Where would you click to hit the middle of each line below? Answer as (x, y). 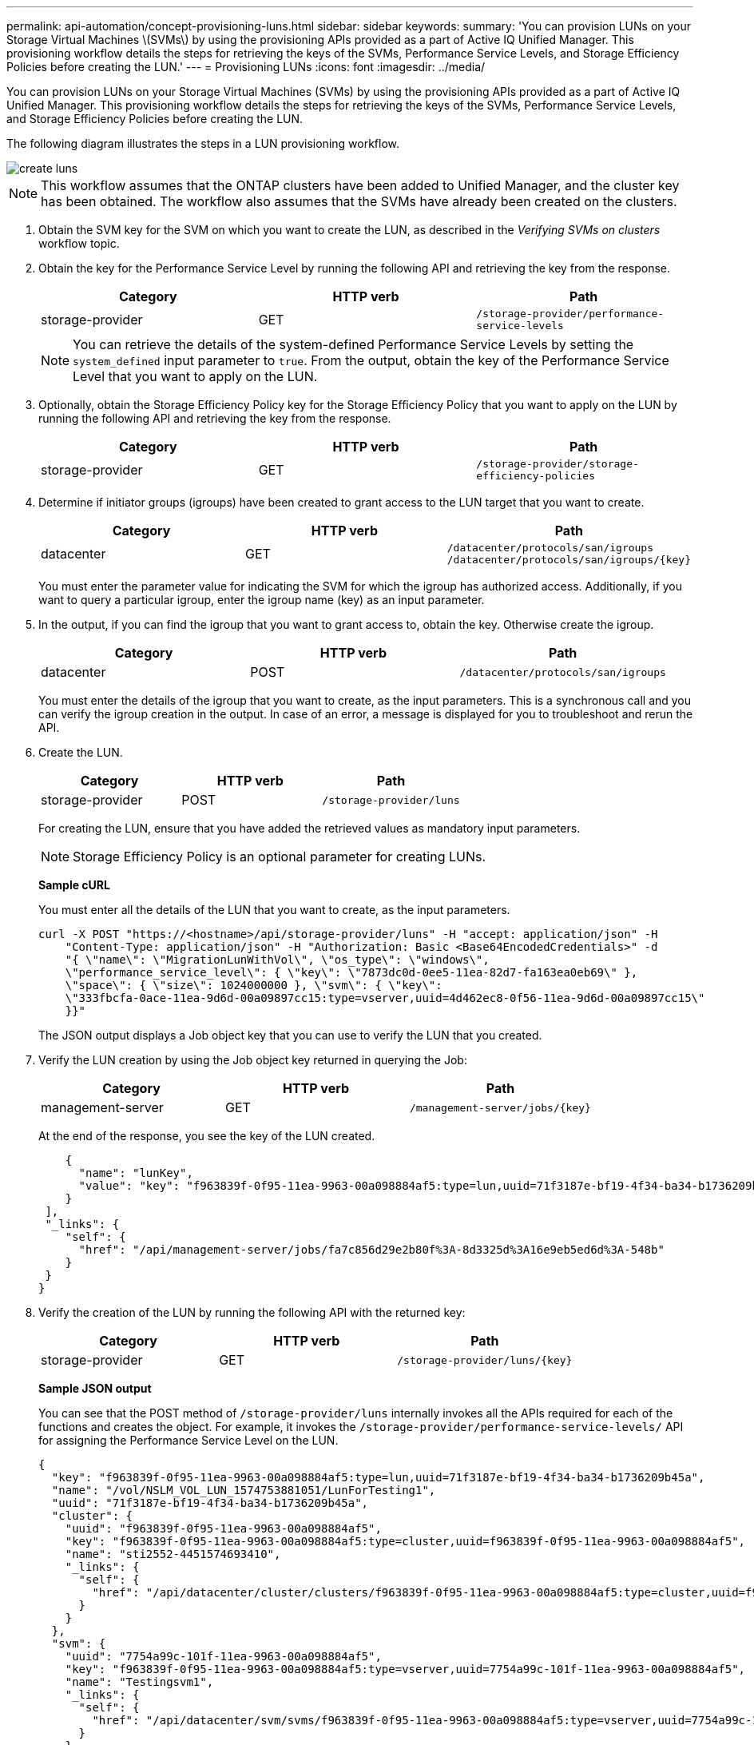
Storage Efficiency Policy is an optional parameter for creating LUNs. (280, 857)
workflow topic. (79, 243)
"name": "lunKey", (136, 1173)
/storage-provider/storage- (558, 464)
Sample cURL (74, 885)
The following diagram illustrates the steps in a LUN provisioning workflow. (203, 143)
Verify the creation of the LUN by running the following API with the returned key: (252, 1312)
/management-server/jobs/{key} (500, 1107)
